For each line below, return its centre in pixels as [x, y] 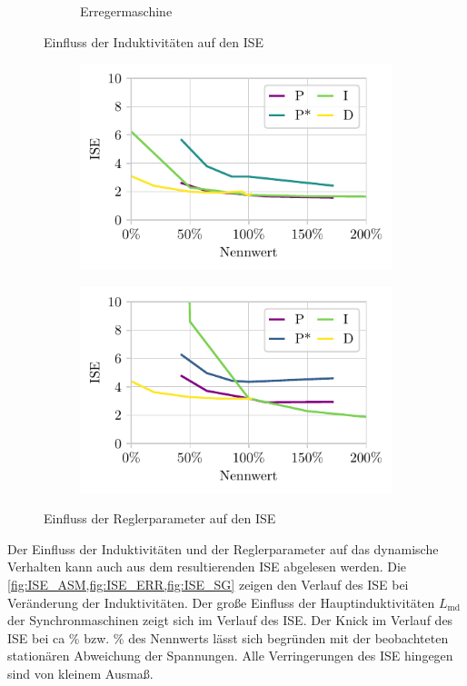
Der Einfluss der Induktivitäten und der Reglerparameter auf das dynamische [223, 548]
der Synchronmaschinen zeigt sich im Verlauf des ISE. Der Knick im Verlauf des [230, 620]
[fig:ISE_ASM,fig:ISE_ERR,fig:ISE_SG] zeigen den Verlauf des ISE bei [208, 584]
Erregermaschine [126, 11]
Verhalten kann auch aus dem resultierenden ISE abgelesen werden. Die [207, 567]
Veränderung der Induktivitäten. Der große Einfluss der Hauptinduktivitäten [221, 602]
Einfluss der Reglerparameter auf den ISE [160, 518]
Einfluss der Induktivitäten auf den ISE [154, 41]
